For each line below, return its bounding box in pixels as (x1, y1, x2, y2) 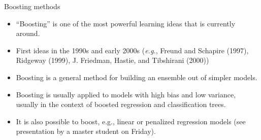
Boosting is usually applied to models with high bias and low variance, (16, 89, 236, 99)
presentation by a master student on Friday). (16, 126, 156, 136)
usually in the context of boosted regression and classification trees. (16, 99, 226, 110)
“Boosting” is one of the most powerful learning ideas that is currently (16, 18, 236, 28)
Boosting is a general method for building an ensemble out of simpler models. (16, 72, 257, 82)
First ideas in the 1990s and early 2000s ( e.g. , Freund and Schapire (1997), (16, 45, 249, 55)
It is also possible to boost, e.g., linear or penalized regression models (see (16, 116, 246, 126)
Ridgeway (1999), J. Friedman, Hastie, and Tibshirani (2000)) (16, 55, 209, 65)
